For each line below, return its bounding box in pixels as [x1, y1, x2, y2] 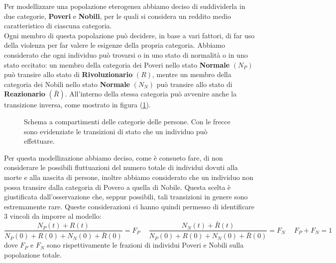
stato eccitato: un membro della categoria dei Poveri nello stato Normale [4, 59, 230, 70]
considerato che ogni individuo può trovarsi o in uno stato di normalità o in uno [4, 49, 248, 60]
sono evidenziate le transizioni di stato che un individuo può [24, 126, 208, 136]
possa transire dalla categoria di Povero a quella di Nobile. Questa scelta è [4, 181, 231, 192]
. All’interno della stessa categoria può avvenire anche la [65, 88, 237, 99]
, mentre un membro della [152, 69, 231, 80]
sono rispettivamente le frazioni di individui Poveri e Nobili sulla [47, 240, 244, 250]
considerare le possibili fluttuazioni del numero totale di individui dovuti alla [4, 162, 238, 173]
